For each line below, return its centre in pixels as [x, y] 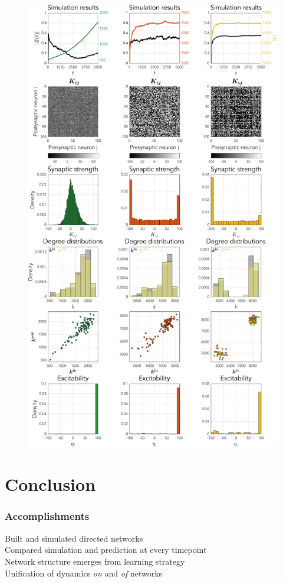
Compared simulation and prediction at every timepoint [106, 550]
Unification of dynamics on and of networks [84, 573]
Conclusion [50, 484]
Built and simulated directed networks [74, 538]
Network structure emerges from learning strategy [95, 561]
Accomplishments [47, 516]
